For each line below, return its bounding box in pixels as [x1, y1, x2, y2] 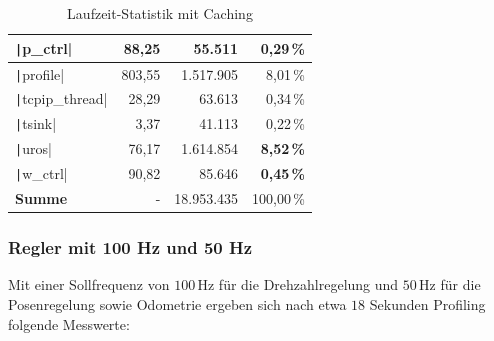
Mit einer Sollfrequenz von [8, 274, 170, 295]
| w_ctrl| [15, 163, 68, 184]
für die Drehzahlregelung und [218, 274, 399, 295]
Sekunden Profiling [369, 293, 486, 314]
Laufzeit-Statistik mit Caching [67, 3, 253, 23]
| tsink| [15, 113, 57, 134]
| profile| [15, 63, 65, 84]
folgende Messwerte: [8, 313, 130, 334]
